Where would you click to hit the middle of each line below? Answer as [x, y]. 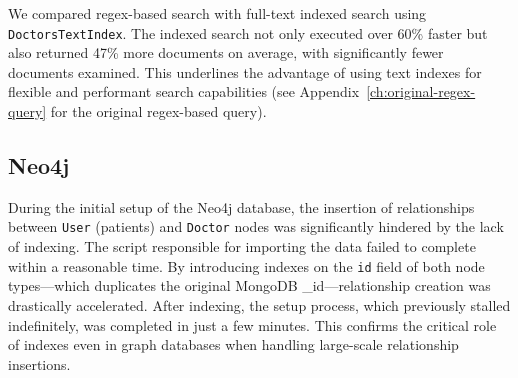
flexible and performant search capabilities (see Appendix [184, 91]
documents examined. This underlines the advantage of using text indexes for [245, 71]
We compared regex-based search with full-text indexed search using [217, 13]
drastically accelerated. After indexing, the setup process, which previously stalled [259, 304]
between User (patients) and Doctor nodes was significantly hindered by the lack [256, 226]
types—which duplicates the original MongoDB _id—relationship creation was [249, 285]
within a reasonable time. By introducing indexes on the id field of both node [246, 265]
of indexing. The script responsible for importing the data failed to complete [242, 246]
